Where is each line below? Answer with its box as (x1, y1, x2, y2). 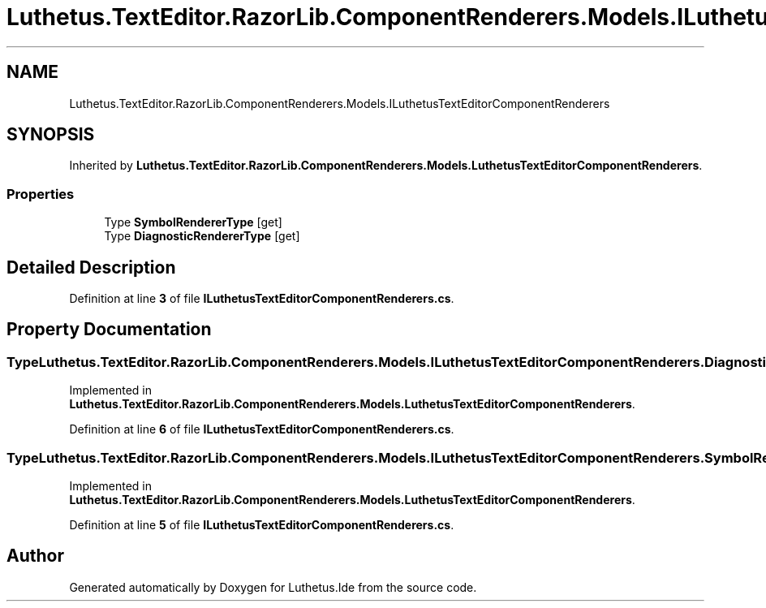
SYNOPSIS (6, 124, 95, 145)
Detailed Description (6, 257, 176, 278)
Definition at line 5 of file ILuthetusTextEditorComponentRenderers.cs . (69, 518, 454, 532)
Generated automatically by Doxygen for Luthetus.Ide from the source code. (69, 580, 477, 594)
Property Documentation (6, 319, 212, 340)
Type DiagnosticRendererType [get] (104, 229, 300, 244)
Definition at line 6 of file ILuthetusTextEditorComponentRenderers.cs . (69, 422, 454, 437)
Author (6, 545, 64, 567)
